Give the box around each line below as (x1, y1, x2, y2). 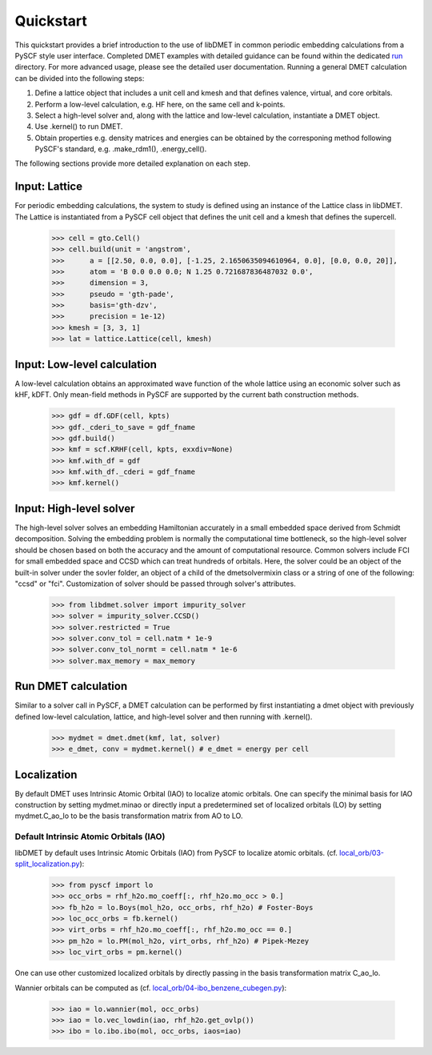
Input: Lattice (14, 180, 83, 194)
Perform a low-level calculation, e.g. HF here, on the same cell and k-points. (34, 99, 286, 109)
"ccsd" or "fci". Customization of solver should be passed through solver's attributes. (14, 579, 296, 588)
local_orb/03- (338, 848, 384, 857)
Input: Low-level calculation (14, 357, 158, 371)
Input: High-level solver (14, 501, 135, 515)
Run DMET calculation (14, 680, 128, 693)
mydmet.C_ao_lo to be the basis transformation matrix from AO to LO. (14, 811, 243, 820)
